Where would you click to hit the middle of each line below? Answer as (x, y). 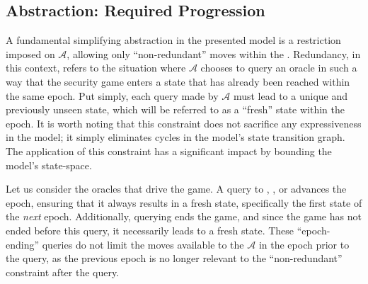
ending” (23, 244)
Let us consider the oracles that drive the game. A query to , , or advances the (176, 189)
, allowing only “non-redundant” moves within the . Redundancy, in (214, 53)
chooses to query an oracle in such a (279, 68)
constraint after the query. (63, 272)
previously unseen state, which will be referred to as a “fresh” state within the (175, 109)
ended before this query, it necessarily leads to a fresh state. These (150, 230)
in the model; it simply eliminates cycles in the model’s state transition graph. (176, 137)
